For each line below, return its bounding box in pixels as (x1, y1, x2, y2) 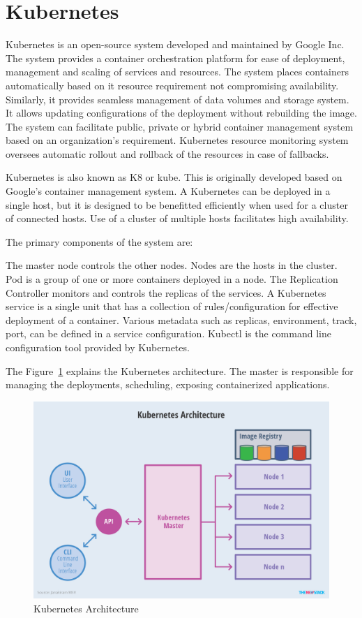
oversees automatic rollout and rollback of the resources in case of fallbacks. (6, 146, 329, 161)
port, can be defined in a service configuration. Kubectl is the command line (6, 326, 331, 341)
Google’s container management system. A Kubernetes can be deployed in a (6, 184, 331, 198)
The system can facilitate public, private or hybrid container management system (6, 119, 354, 133)
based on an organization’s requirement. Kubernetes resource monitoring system (6, 133, 349, 147)
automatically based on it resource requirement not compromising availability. (6, 78, 339, 92)
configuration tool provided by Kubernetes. (6, 340, 190, 354)
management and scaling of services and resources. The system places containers (6, 64, 349, 79)
